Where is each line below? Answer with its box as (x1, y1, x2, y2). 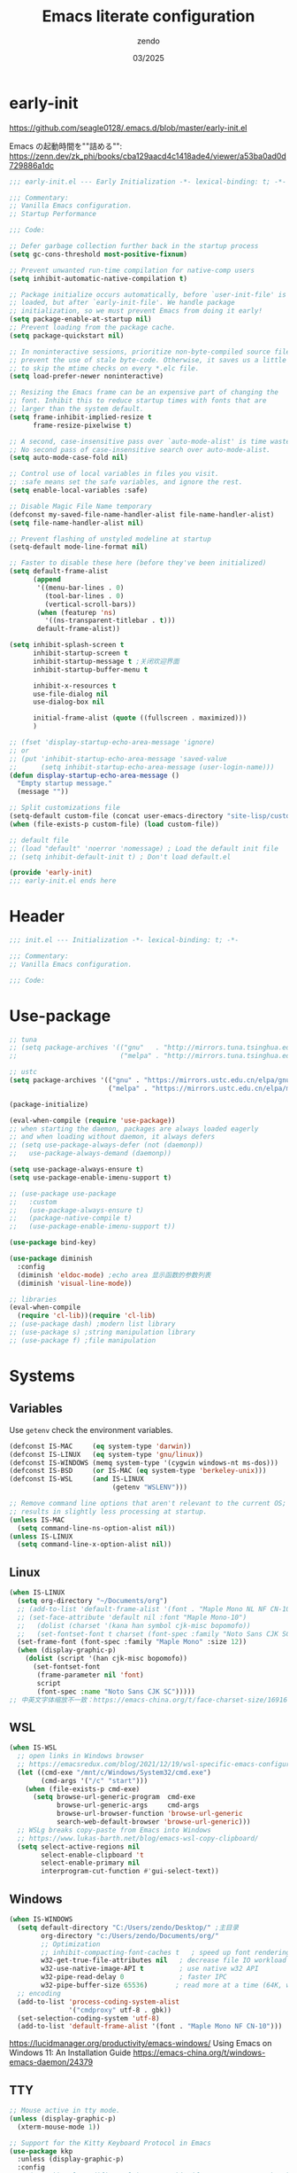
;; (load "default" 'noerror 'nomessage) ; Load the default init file (9, 844, 278, 853)
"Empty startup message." (17, 779, 113, 788)
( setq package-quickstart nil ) (9, 331, 125, 340)
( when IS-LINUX (9, 1588, 65, 1597)
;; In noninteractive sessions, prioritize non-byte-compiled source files (9, 347, 294, 356)
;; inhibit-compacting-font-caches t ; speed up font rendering (41, 1948, 291, 1957)
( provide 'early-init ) (9, 868, 93, 877)
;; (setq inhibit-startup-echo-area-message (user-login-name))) (9, 762, 275, 772)
